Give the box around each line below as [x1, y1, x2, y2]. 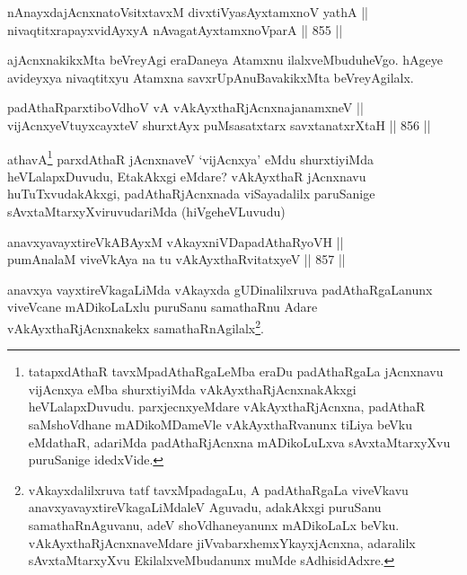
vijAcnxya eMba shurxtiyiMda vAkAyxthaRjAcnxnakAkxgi [28, 379, 357, 398]
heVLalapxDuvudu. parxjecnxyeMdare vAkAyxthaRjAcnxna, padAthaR [28, 397, 426, 416]
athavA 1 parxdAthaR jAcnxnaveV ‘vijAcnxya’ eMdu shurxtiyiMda [7, 146, 374, 168]
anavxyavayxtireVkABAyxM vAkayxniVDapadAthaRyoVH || [7, 232, 344, 251]
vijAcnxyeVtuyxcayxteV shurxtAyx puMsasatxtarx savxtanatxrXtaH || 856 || [7, 115, 431, 134]
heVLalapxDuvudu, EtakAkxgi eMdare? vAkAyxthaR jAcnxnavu [7, 166, 366, 185]
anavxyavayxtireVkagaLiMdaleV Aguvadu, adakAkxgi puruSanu [28, 498, 382, 517]
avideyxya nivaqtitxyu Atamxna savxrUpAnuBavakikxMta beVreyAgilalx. [7, 67, 414, 86]
